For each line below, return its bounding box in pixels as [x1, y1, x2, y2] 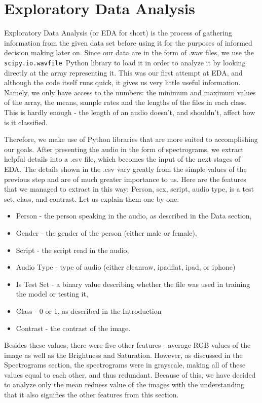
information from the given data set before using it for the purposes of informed [4, 37, 252, 48]
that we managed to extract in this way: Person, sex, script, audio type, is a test [4, 184, 254, 194]
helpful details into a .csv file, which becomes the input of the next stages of [4, 154, 241, 164]
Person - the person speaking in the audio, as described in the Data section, [16, 210, 252, 221]
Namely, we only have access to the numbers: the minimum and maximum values [4, 87, 256, 97]
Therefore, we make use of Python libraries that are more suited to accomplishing [4, 134, 258, 144]
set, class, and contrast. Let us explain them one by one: [4, 193, 179, 204]
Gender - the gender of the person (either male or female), [16, 227, 197, 238]
